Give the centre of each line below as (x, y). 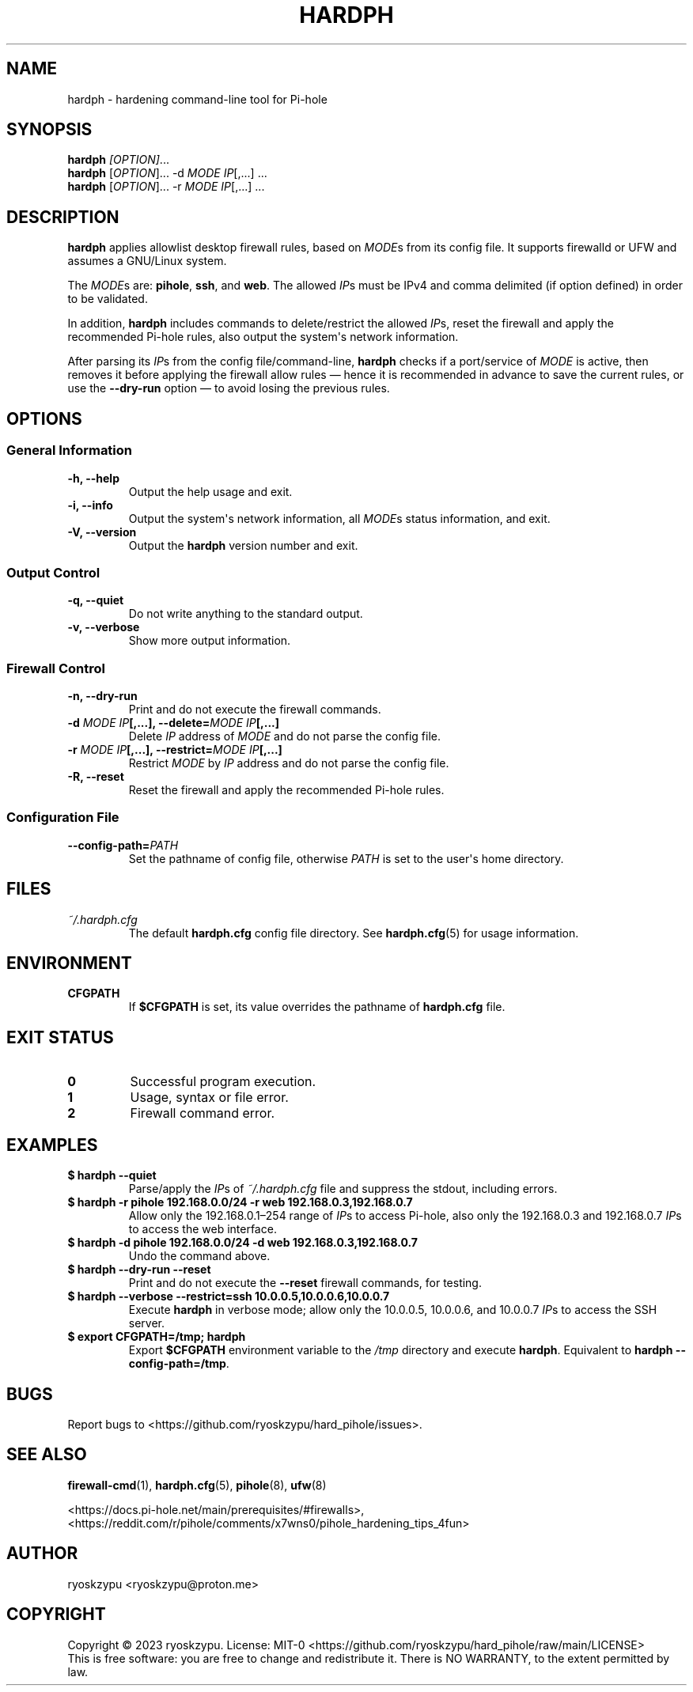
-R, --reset (96, 776)
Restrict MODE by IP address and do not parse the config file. (289, 763)
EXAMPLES (52, 1145)
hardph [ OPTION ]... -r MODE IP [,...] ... (166, 187)
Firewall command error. (203, 1113)
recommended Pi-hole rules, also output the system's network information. (263, 337)
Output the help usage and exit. (210, 491)
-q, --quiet (96, 600)
